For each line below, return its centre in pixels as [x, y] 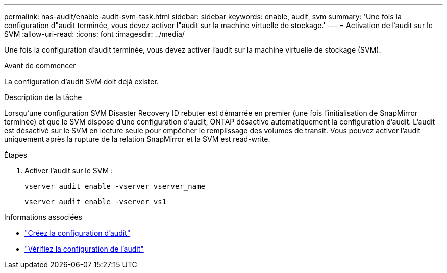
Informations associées [43, 217]
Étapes [16, 155]
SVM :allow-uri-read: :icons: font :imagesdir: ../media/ [94, 34]
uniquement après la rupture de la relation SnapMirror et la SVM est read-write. [137, 139]
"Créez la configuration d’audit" [78, 233]
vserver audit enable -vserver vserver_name [115, 186]
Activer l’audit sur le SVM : [69, 171]
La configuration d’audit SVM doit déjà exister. [81, 81]
